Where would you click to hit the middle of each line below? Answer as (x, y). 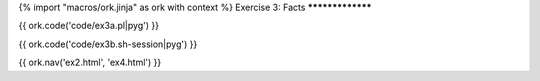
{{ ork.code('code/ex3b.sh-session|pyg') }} (108, 44)
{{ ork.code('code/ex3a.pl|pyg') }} (89, 26)
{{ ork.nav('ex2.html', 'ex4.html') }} (90, 62)
